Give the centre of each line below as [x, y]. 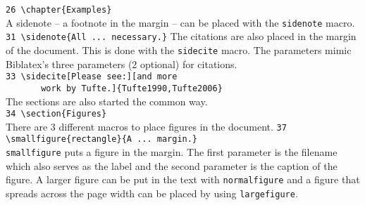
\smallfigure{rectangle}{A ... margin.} [102, 139]
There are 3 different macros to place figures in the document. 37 [146, 126]
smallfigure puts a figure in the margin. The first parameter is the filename [172, 152]
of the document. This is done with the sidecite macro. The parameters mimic [179, 49]
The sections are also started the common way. [107, 101]
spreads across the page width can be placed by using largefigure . [152, 193]
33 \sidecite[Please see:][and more [92, 77]
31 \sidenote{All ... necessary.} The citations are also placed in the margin [181, 36]
